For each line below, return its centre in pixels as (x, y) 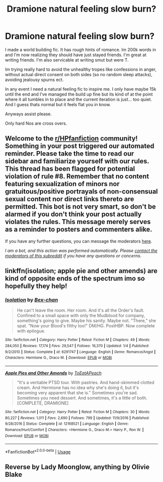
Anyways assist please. (28, 114)
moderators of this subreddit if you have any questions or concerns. (73, 256)
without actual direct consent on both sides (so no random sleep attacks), (79, 74)
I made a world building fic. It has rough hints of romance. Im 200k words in (81, 49)
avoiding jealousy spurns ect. (34, 80)
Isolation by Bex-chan (32, 300)
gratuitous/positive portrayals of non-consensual (81, 192)
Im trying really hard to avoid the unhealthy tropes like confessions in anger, (81, 69)
